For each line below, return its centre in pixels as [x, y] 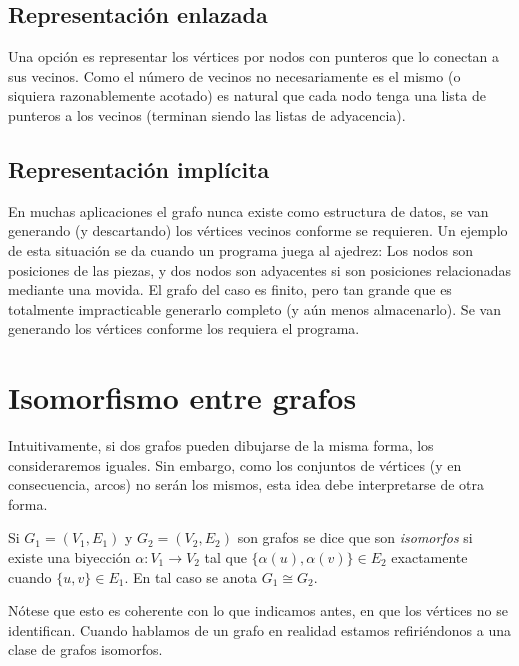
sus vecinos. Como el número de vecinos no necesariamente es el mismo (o [234, 75]
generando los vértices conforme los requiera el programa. [184, 328]
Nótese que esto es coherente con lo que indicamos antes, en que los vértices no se [258, 610]
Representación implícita [139, 168]
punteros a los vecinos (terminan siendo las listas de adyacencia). [207, 114]
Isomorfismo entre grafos [182, 397]
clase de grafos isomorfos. [85, 649]
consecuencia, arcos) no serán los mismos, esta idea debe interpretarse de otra [246, 484]
